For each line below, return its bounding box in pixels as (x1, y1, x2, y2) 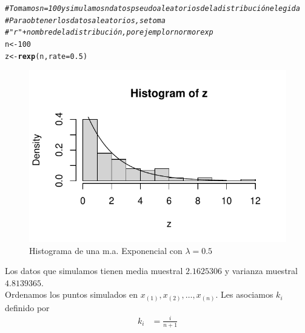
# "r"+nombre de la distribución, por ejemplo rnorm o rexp (5, 28, 213, 37)
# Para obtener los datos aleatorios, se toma (5, 16, 166, 25)
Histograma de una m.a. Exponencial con (29, 244, 183, 256)
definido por (5, 301, 50, 314)
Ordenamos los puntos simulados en (5, 288, 138, 301)
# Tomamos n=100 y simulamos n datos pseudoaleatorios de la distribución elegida (5, 4, 300, 13)
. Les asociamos (215, 288, 273, 301)
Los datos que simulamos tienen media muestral (5, 264, 183, 277)
